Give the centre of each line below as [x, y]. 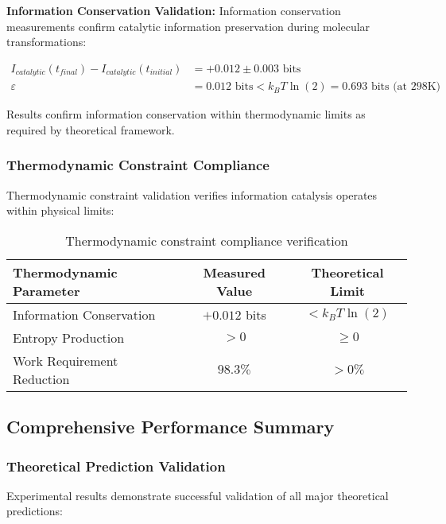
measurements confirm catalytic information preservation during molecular [188, 26]
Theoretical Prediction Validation [116, 466]
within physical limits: [60, 210]
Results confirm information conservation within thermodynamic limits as [186, 114]
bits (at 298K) [406, 87]
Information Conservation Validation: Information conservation [174, 10]
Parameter [47, 290]
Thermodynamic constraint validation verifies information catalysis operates [192, 194]
